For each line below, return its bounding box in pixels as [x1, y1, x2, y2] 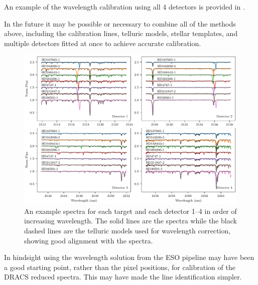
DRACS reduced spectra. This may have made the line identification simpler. [4, 271, 242, 282]
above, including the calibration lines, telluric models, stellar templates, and [4, 28, 238, 39]
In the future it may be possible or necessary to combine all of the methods [4, 18, 236, 29]
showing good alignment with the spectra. [24, 235, 153, 245]
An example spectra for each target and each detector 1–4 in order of [24, 205, 237, 216]
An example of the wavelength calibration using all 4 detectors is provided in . [4, 2, 245, 12]
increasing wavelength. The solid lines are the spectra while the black [24, 215, 237, 226]
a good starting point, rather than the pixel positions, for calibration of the [4, 261, 235, 272]
